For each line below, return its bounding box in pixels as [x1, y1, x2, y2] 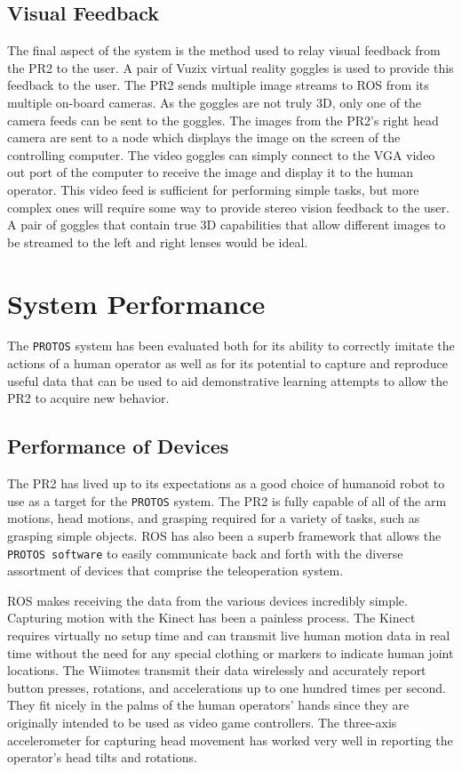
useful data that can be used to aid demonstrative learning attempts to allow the [7, 371, 449, 390]
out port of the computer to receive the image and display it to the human [7, 163, 414, 181]
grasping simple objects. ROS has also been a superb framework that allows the [7, 526, 442, 544]
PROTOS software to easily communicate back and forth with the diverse [7, 543, 403, 562]
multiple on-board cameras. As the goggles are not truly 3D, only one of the [7, 92, 422, 111]
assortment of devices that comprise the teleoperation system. [7, 561, 344, 580]
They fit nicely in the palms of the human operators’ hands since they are [7, 696, 410, 714]
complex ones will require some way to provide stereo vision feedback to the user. [7, 197, 450, 216]
